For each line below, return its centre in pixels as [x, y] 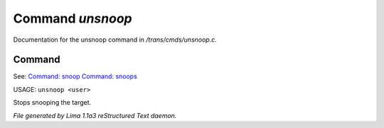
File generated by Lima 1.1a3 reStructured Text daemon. [95, 115]
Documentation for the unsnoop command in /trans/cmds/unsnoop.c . [115, 40]
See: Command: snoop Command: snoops [75, 76]
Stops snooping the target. [52, 103]
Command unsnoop [73, 18]
